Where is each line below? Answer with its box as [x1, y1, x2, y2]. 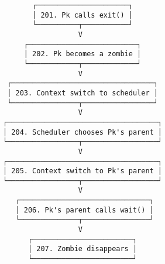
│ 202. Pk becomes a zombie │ [23, 50, 142, 59]
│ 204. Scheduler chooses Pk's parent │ [3, 128, 163, 136]
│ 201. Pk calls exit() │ [32, 11, 133, 19]
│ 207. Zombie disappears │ [27, 245, 137, 253]
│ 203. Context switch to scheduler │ [7, 88, 158, 97]
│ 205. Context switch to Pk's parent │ [3, 167, 163, 176]
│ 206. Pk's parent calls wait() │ [15, 205, 154, 214]
